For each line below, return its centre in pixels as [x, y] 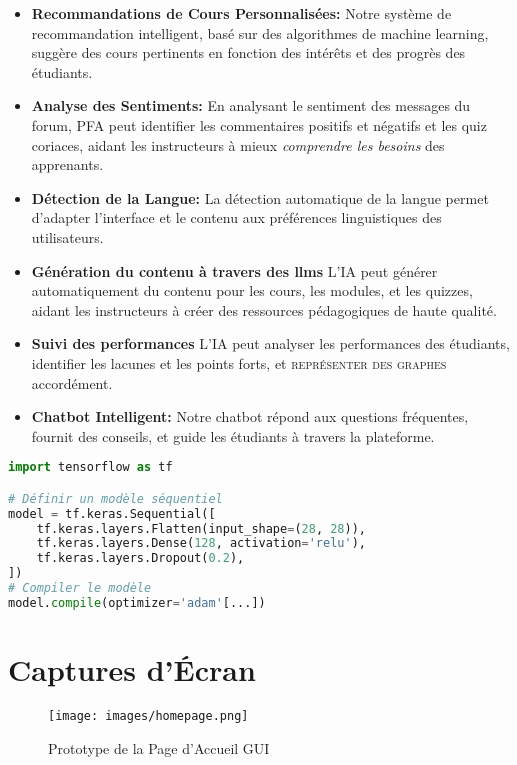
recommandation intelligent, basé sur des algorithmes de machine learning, [260, 32]
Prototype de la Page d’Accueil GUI [159, 747]
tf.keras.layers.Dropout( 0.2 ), [140, 558]
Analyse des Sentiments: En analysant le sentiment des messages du [251, 105]
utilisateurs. [67, 236]
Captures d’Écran [132, 669]
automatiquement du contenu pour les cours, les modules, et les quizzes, [252, 290]
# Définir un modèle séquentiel [115, 498]
